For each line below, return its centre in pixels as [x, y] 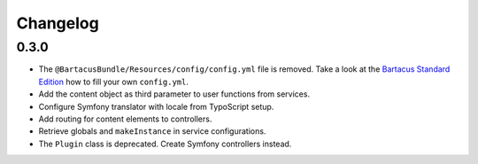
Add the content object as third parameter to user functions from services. [174, 94]
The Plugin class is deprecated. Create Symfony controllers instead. [165, 144]
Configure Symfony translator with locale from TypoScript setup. [156, 106]
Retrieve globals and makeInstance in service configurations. [152, 131]
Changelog [58, 23]
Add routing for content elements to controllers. [125, 119]
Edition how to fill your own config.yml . [114, 82]
